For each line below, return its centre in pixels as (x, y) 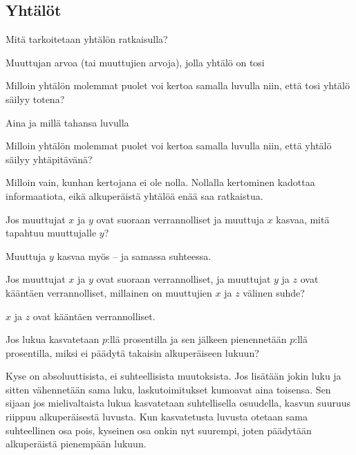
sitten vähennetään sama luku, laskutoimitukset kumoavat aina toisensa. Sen (168, 389)
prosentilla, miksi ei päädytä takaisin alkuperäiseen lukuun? (132, 352)
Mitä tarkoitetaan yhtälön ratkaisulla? (87, 39)
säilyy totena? (35, 99)
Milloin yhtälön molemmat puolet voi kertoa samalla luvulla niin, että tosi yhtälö (178, 85)
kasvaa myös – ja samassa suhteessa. (134, 256)
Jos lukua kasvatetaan (53, 339)
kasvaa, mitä (303, 219)
